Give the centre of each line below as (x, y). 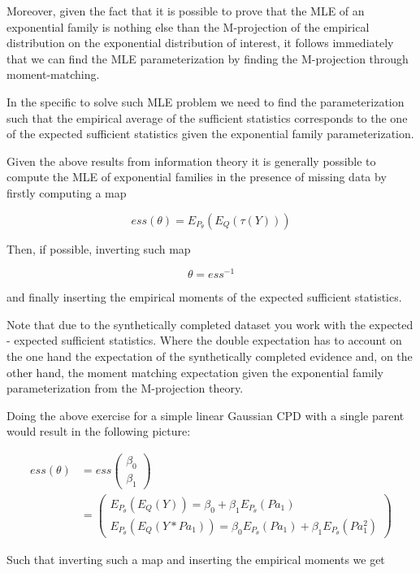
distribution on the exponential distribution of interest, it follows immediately (200, 43)
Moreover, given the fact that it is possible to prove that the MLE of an (186, 11)
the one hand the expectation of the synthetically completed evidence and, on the (210, 356)
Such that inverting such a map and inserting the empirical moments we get (196, 559)
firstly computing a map (67, 192)
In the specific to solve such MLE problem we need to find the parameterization (206, 101)
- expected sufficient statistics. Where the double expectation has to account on (204, 340)
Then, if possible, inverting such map (99, 248)
